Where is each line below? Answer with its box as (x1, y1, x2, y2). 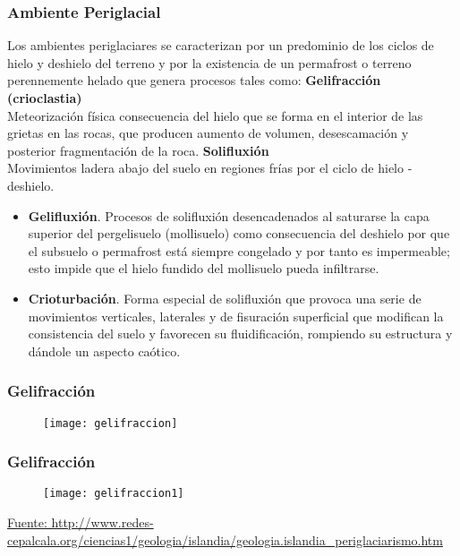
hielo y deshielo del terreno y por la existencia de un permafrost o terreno (7, 53, 412, 72)
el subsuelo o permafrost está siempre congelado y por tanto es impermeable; (28, 241, 450, 260)
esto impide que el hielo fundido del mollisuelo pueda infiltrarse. (28, 259, 379, 278)
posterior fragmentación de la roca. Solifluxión (7, 141, 269, 159)
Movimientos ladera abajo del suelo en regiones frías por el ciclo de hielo (7, 158, 405, 177)
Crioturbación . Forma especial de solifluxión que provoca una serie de (28, 288, 422, 307)
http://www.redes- (51, 513, 154, 532)
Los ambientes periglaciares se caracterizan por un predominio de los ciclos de (7, 36, 434, 55)
